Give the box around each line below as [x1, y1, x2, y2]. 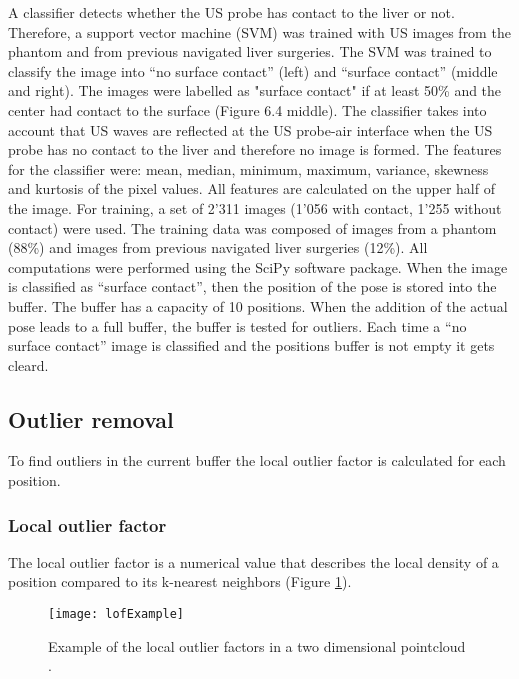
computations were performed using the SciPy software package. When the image [8, 256, 508, 277]
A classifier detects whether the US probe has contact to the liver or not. [8, 2, 455, 22]
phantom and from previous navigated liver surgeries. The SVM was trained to [8, 41, 492, 62]
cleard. [8, 354, 49, 375]
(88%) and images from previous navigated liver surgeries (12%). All [8, 237, 428, 258]
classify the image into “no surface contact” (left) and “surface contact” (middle [8, 60, 498, 81]
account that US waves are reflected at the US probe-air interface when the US [8, 119, 493, 140]
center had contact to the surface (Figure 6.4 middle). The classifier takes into [8, 99, 487, 120]
